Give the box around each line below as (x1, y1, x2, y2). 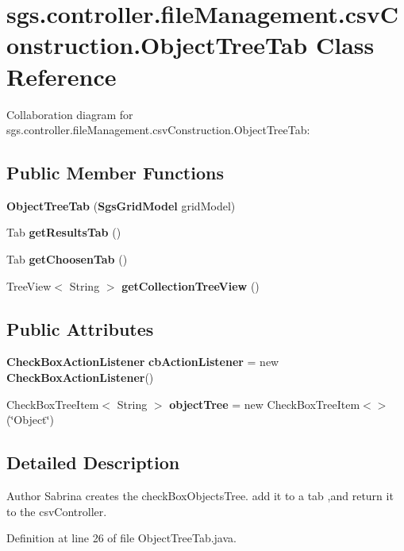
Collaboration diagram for (6, 106, 133, 122)
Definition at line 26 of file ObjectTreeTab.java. (6, 530, 237, 546)
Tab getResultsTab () (6, 224, 121, 241)
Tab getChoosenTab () (6, 251, 128, 268)
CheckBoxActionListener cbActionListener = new (6, 353, 279, 370)
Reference (6, 60, 117, 92)
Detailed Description (6, 450, 180, 475)
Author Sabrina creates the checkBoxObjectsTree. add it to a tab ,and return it (6, 487, 394, 504)
